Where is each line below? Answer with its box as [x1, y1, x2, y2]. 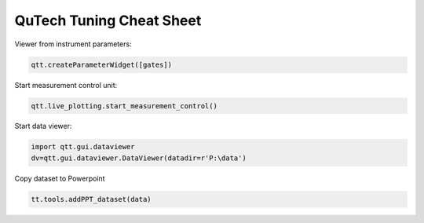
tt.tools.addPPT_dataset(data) [31, 195, 152, 203]
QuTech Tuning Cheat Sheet [14, 12, 202, 29]
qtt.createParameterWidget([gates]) [31, 60, 173, 69]
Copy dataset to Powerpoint [14, 174, 105, 183]
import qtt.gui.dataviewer [31, 142, 135, 152]
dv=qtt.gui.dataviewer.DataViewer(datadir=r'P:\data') [31, 153, 247, 163]
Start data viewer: [14, 122, 72, 131]
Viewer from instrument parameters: [14, 39, 133, 49]
